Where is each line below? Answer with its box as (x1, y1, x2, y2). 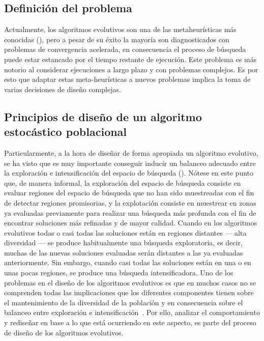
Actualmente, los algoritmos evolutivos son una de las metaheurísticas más (4, 24, 237, 35)
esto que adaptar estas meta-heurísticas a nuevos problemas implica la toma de (4, 74, 251, 84)
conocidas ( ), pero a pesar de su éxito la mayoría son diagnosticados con (4, 34, 229, 44)
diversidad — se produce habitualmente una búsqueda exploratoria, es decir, (4, 237, 243, 248)
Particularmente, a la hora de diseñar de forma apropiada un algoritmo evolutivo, (4, 147, 258, 158)
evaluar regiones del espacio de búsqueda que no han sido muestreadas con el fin (4, 187, 254, 198)
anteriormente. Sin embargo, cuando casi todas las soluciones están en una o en (4, 257, 251, 268)
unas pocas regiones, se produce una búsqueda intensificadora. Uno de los (4, 267, 233, 278)
